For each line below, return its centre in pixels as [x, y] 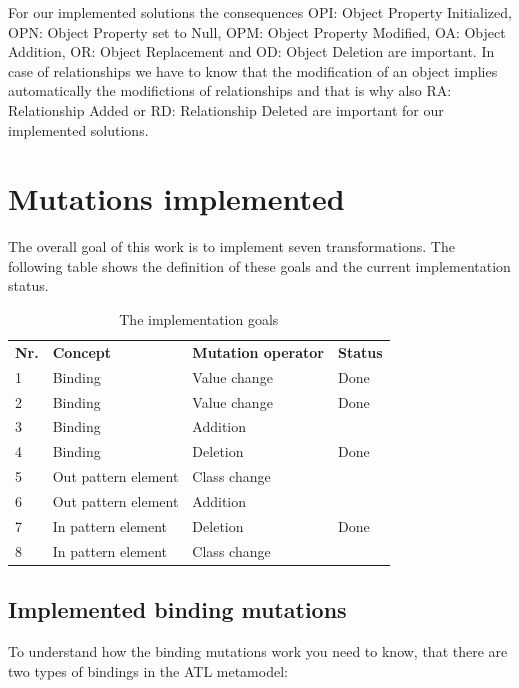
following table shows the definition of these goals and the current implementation [259, 265]
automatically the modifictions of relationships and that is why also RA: [230, 90]
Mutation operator [258, 351]
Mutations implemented [176, 198]
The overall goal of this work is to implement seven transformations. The [231, 246]
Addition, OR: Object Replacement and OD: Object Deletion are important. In [251, 51]
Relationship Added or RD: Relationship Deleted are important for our [226, 109]
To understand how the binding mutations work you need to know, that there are [258, 650]
